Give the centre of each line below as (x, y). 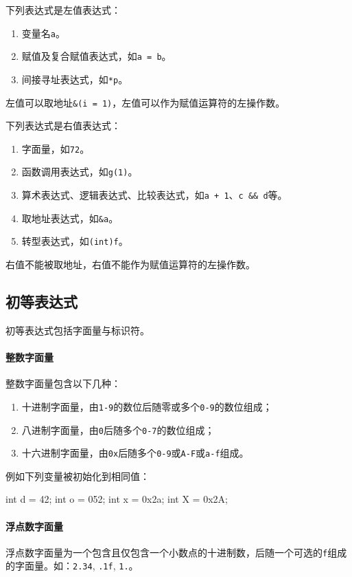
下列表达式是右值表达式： (63, 126)
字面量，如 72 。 (56, 148)
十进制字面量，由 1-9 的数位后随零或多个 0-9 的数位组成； (147, 406)
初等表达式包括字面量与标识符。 (78, 330)
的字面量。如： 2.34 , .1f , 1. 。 (72, 566)
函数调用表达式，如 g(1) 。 (80, 172)
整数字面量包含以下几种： (63, 383)
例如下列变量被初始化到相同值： (78, 476)
